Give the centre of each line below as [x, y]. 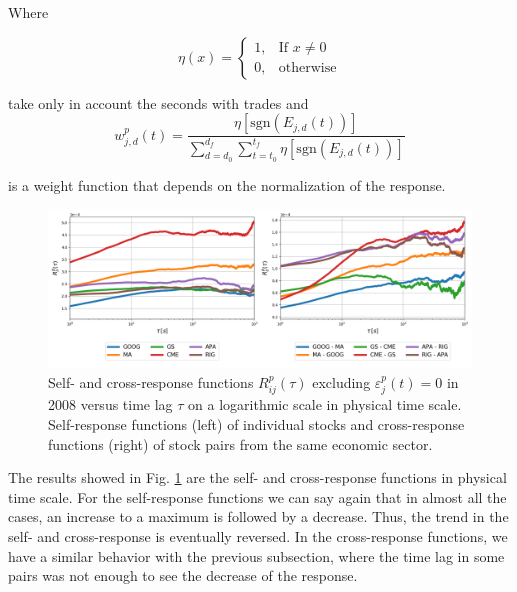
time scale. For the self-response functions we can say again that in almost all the [257, 496]
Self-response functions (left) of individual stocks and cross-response [256, 423]
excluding [341, 381]
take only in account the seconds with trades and [158, 102]
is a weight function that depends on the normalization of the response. [227, 184]
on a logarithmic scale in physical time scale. [325, 404]
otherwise [307, 68]
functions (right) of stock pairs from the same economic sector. [240, 443]
